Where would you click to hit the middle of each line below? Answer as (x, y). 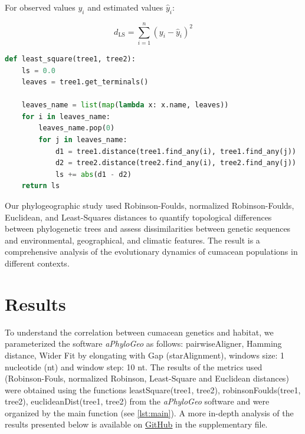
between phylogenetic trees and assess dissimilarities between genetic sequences (148, 228)
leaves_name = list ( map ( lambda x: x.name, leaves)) (125, 105)
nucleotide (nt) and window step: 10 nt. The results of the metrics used (134, 366)
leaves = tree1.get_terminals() (85, 82)
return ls (41, 186)
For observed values (40, 7)
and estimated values (125, 7)
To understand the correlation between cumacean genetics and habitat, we (139, 332)
